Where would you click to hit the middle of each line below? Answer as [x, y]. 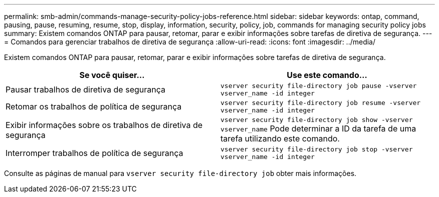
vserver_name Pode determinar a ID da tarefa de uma [318, 128]
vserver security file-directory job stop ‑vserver [317, 149]
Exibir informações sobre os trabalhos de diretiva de [104, 125]
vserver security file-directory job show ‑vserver [317, 120]
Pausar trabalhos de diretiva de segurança [85, 89]
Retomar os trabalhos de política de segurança [94, 106]
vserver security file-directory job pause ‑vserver [319, 86]
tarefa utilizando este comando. [280, 138]
